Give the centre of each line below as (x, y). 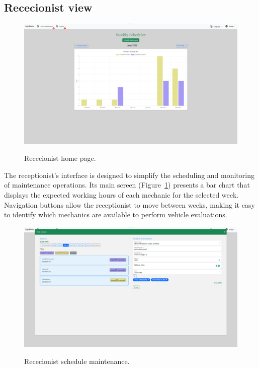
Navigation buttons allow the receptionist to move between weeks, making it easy (129, 204)
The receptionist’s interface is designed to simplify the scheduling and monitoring (129, 175)
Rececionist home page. (60, 158)
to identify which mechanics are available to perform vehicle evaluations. (116, 214)
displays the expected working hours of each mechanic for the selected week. (121, 195)
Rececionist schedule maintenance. (77, 361)
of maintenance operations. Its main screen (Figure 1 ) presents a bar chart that (127, 185)
